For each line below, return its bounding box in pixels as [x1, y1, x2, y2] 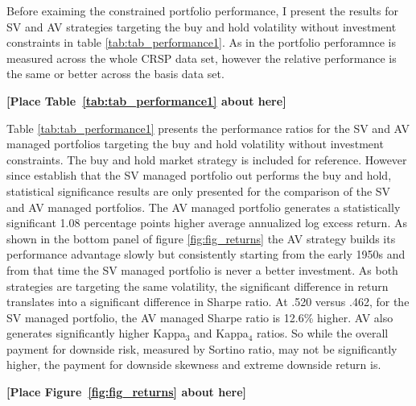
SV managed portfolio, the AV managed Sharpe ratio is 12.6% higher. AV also [6, 309, 393, 325]
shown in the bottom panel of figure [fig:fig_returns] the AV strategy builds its [6, 230, 396, 246]
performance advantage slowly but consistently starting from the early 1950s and [6, 246, 406, 263]
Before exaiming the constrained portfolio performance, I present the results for [6, 2, 398, 19]
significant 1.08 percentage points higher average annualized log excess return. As [6, 214, 407, 231]
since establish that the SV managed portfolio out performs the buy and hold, [6, 167, 392, 184]
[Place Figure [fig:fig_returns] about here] [6, 383, 247, 400]
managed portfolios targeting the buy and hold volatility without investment [6, 135, 384, 152]
